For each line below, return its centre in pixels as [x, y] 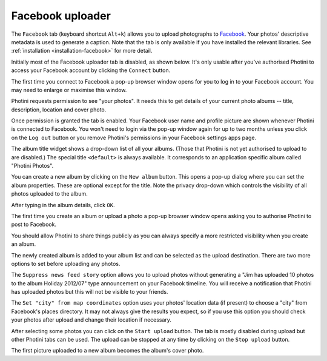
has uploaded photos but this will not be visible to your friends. [90, 292]
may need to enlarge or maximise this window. [69, 90]
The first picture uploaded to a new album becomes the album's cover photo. [107, 351]
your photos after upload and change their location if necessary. [91, 320]
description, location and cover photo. [59, 110]
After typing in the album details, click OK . [63, 205]
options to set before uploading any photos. [66, 263]
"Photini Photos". [32, 166]
